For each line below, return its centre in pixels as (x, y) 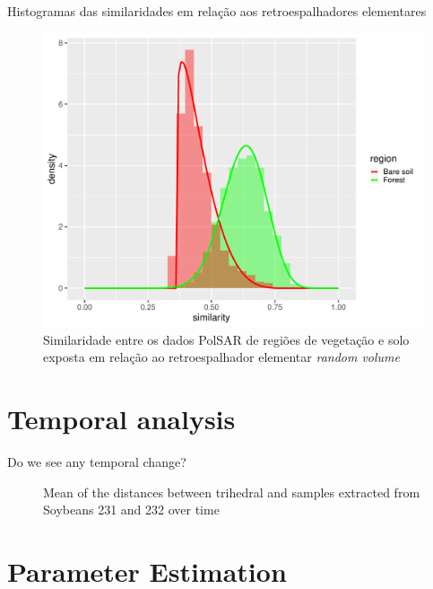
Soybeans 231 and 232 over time (131, 510)
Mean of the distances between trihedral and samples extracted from (232, 492)
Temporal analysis (121, 419)
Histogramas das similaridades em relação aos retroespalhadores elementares (217, 11)
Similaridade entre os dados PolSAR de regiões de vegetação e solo (226, 339)
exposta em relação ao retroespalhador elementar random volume (222, 357)
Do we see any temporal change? (97, 462)
